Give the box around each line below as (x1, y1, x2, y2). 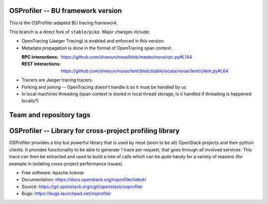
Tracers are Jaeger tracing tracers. (21, 77, 93, 83)
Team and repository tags (9, 111, 90, 119)
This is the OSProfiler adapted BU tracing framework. (9, 20, 118, 26)
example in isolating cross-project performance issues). (9, 160, 124, 166)
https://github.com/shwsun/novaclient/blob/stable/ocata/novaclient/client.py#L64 (61, 68, 229, 74)
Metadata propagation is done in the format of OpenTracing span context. (21, 45, 173, 51)
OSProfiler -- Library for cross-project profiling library (9, 127, 180, 135)
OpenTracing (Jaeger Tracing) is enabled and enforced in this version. (21, 38, 165, 44)
